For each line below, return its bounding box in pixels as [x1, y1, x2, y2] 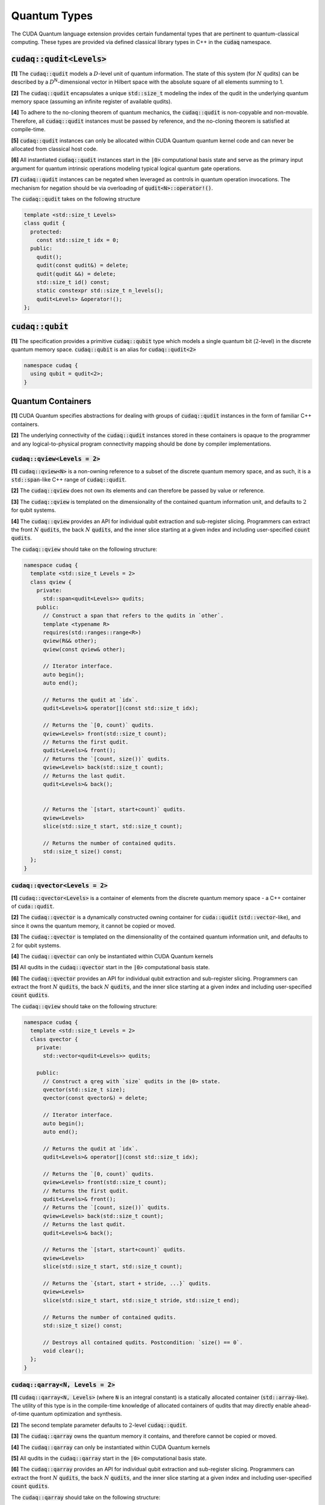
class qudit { [23, 220, 66, 227]
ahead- [292, 1402, 312, 1409]
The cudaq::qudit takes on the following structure [11, 195, 141, 202]
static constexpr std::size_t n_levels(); [36, 287, 164, 294]
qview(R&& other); [43, 638, 97, 644]
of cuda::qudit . [11, 902, 55, 910]
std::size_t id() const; [36, 279, 110, 286]
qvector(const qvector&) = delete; [43, 1094, 148, 1102]
